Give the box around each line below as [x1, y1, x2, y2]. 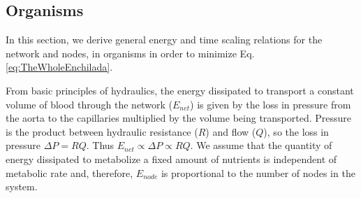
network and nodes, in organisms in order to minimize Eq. [6, 45, 255, 60]
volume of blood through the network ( [6, 97, 172, 111]
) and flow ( [205, 124, 256, 139]
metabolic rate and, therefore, [6, 165, 133, 180]
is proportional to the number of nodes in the [161, 165, 355, 180]
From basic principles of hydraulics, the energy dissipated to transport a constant [6, 83, 354, 97]
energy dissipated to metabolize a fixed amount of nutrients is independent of [6, 151, 337, 166]
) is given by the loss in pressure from [190, 97, 351, 111]
